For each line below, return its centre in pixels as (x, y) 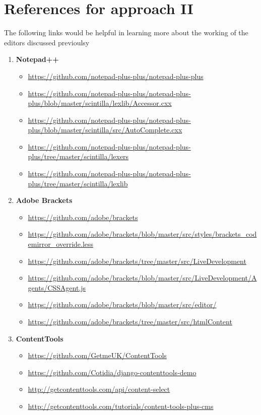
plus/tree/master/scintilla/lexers (78, 156)
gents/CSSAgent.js (57, 287)
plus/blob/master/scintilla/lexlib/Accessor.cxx (100, 103)
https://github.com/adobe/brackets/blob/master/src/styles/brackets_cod (142, 234)
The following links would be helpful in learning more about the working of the (126, 32)
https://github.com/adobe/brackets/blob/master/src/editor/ (122, 304)
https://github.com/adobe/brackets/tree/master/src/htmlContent (130, 321)
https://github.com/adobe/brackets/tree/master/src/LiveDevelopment (137, 261)
